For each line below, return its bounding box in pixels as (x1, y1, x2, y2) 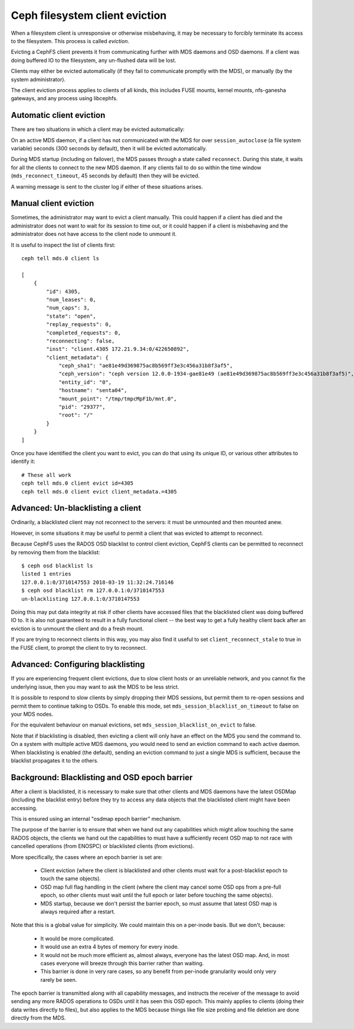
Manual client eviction (11, 198, 94, 209)
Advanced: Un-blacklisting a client (11, 503, 142, 513)
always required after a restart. (40, 908, 116, 915)
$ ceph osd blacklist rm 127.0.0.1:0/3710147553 (21, 587, 165, 594)
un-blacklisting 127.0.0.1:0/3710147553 (21, 596, 140, 602)
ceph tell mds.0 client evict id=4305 (21, 480, 134, 486)
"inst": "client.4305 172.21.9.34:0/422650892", (46, 346, 190, 353)
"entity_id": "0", (58, 379, 112, 386)
